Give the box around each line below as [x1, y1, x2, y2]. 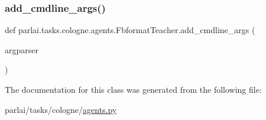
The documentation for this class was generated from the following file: [5, 83, 262, 95]
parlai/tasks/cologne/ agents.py [5, 103, 117, 115]
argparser [5, 43, 38, 56]
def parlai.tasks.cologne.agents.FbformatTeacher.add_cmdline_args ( [5, 24, 255, 36]
